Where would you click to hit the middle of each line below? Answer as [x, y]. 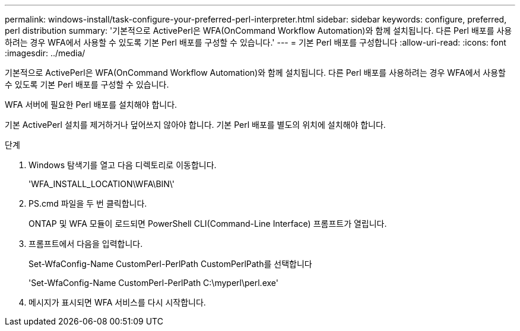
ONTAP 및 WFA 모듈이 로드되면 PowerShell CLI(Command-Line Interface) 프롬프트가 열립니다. [208, 224]
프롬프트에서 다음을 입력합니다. [86, 244]
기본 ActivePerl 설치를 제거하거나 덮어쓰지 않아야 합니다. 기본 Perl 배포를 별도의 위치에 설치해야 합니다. [195, 125]
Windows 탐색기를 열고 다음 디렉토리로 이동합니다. [123, 165]
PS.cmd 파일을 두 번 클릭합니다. [88, 203]
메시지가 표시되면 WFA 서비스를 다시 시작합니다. [117, 302]
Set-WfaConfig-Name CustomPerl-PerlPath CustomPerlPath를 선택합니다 [170, 264]
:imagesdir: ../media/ [45, 53]
